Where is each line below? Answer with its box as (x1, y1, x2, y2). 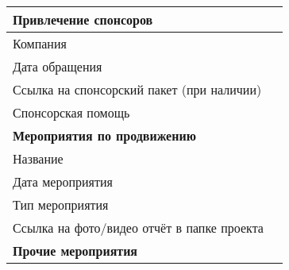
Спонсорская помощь (13, 103, 130, 121)
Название (13, 149, 64, 168)
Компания (13, 34, 67, 52)
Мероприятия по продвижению (13, 126, 196, 145)
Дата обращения (13, 57, 102, 75)
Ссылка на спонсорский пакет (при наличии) (13, 80, 262, 98)
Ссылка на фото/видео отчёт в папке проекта (13, 218, 264, 237)
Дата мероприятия (13, 172, 113, 191)
